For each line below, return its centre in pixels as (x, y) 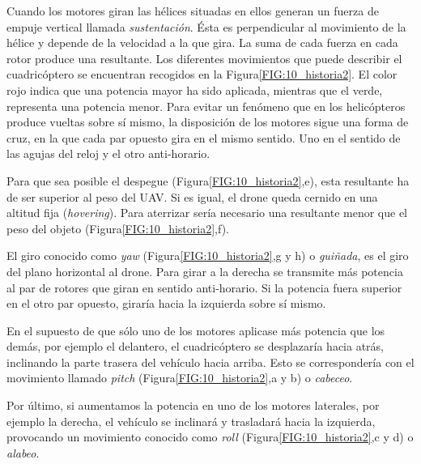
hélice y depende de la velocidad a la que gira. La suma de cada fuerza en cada (202, 43)
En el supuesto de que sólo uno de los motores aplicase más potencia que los (196, 330)
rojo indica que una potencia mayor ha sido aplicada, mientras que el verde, (195, 89)
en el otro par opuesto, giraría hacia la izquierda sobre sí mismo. (166, 303)
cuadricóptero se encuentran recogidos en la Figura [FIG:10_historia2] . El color (202, 74)
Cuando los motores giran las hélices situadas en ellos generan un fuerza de (193, 11)
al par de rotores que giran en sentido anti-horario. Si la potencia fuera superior (204, 287)
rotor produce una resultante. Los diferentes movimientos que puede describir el (204, 58)
